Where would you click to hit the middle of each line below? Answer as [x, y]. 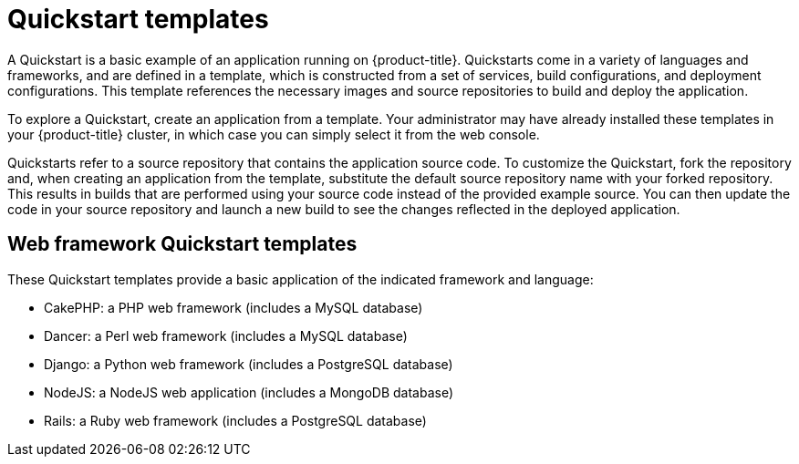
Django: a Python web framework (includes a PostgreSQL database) [249, 364]
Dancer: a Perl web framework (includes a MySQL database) [226, 335]
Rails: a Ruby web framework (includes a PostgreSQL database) [235, 420]
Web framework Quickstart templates [182, 244]
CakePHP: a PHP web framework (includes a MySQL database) [233, 307]
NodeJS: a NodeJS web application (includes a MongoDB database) [249, 392]
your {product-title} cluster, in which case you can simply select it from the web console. [274, 134]
